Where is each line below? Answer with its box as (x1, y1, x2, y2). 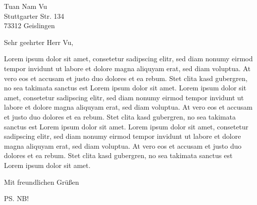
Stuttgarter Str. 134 (4, 10, 64, 21)
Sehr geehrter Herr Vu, (4, 37, 73, 47)
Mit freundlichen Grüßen (4, 176, 79, 187)
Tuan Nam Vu (4, 1, 48, 11)
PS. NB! (4, 193, 29, 204)
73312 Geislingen (4, 20, 55, 31)
